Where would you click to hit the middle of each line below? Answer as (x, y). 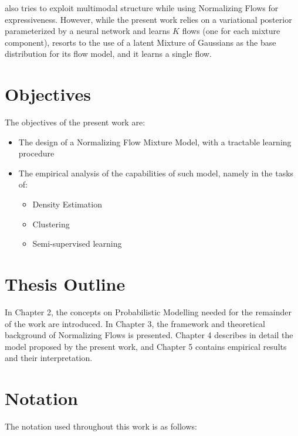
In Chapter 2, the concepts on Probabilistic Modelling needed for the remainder (148, 311)
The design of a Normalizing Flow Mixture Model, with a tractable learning (155, 142)
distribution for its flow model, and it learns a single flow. (108, 54)
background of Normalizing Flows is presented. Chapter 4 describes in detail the (149, 335)
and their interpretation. (49, 358)
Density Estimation (67, 204)
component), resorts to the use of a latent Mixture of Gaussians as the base (140, 42)
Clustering (51, 224)
